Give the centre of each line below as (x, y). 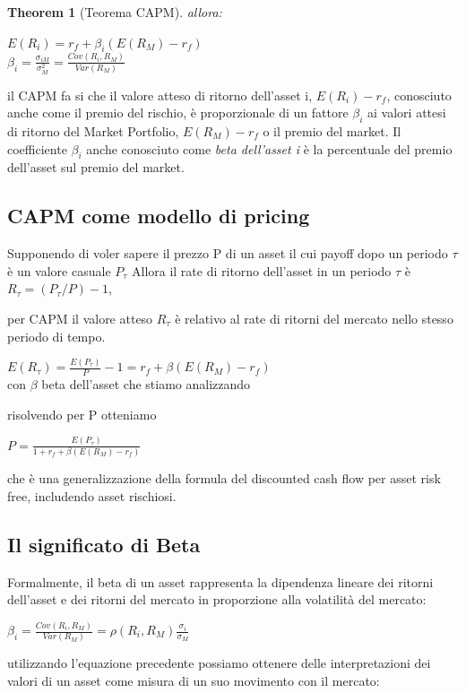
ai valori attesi (407, 113)
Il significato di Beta (104, 544)
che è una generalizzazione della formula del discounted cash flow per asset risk (224, 478)
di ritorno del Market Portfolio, (93, 130)
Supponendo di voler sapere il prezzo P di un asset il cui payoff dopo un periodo (228, 253)
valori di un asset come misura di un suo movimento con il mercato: (194, 680)
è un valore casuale (59, 270)
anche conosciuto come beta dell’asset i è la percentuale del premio (269, 148)
